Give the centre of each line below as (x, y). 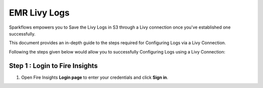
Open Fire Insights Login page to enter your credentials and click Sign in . (94, 77)
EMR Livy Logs (39, 13)
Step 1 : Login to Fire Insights (53, 66)
